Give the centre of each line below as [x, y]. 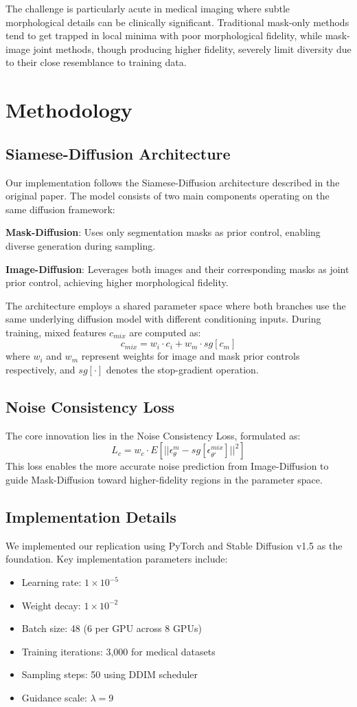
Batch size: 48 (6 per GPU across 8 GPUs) [112, 628]
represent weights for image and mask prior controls [191, 356]
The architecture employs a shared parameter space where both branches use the [176, 305]
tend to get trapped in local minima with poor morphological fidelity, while [164, 35]
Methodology [69, 110]
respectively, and [41, 370]
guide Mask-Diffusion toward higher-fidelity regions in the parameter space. [164, 480]
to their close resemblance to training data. [96, 62]
